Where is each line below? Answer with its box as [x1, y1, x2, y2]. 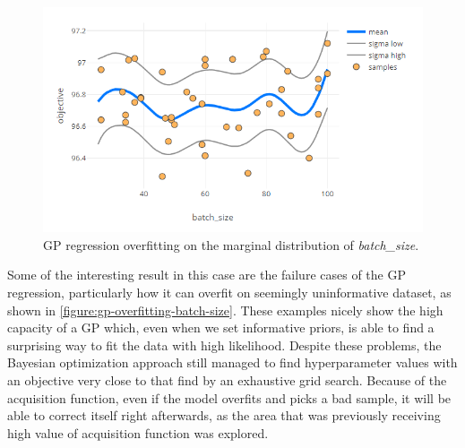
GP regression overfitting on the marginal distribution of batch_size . [43, 235, 419, 254]
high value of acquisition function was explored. [7, 423, 269, 442]
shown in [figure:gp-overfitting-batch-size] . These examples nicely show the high [7, 300, 443, 319]
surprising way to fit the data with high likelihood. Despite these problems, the [7, 335, 442, 354]
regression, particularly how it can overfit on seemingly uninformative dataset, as [7, 283, 452, 302]
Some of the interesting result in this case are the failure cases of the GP [7, 265, 406, 284]
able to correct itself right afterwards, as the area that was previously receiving [7, 406, 441, 425]
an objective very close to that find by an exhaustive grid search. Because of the [7, 371, 447, 390]
